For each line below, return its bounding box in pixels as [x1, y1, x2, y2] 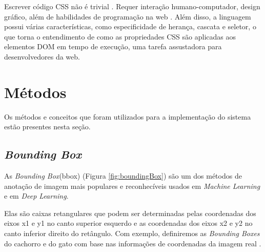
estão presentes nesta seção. [4, 121, 91, 132]
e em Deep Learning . [4, 190, 69, 201]
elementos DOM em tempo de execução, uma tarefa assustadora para [4, 41, 222, 52]
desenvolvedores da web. [4, 51, 80, 62]
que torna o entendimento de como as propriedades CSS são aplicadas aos [4, 31, 236, 42]
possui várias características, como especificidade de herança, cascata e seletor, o [4, 21, 256, 32]
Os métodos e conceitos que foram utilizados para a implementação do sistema [4, 111, 251, 122]
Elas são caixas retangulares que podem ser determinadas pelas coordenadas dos [4, 207, 256, 218]
